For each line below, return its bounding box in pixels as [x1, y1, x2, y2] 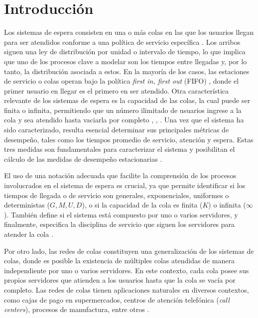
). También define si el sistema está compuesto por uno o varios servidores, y [4, 209, 238, 219]
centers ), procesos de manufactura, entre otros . [4, 304, 149, 315]
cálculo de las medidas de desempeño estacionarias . [4, 153, 162, 164]
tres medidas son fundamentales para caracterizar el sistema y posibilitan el [4, 144, 235, 154]
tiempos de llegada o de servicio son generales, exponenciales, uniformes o [4, 190, 229, 200]
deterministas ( [4, 200, 50, 210]
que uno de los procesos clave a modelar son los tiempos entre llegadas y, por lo [4, 56, 247, 66]
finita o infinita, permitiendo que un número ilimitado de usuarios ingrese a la [4, 105, 242, 115]
